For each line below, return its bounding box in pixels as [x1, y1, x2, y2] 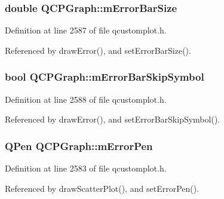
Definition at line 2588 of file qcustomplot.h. [5, 93, 167, 105]
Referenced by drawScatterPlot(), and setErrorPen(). [5, 182, 200, 194]
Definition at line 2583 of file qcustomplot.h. [5, 162, 167, 174]
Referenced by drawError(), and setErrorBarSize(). [5, 44, 191, 56]
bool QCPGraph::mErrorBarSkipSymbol [5, 69, 204, 84]
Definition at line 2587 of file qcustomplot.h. [5, 24, 167, 36]
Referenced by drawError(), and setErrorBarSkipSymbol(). [5, 113, 220, 125]
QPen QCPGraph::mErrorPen [5, 138, 153, 153]
